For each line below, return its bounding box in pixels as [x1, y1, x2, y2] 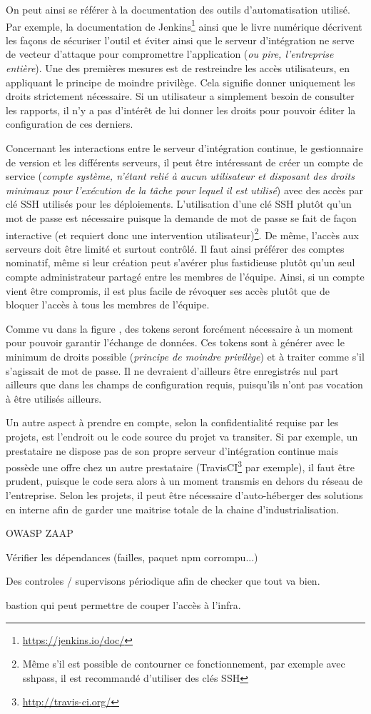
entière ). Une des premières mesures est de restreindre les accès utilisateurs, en [6, 61, 350, 76]
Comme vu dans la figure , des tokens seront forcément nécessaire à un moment [6, 321, 354, 336]
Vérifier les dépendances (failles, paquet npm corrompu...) [6, 549, 258, 564]
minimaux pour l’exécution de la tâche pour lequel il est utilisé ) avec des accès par [6, 182, 363, 197]
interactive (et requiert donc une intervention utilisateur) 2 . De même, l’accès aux [6, 225, 359, 242]
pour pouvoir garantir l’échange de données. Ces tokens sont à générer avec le [6, 335, 345, 350]
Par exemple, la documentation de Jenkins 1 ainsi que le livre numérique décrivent [6, 16, 362, 34]
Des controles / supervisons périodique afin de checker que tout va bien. [6, 573, 320, 588]
